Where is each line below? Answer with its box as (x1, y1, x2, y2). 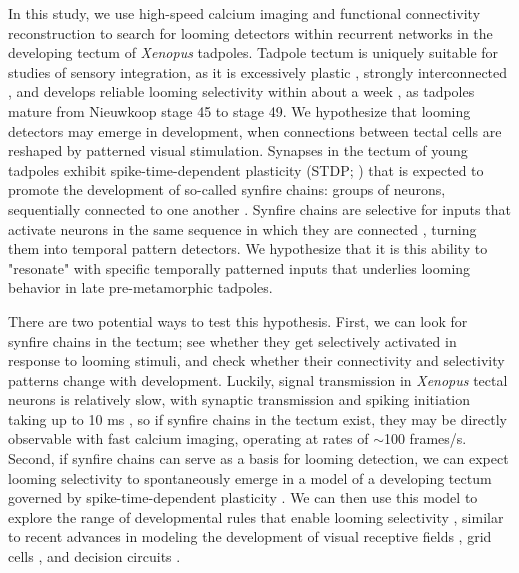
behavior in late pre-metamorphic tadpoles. (8, 277, 273, 298)
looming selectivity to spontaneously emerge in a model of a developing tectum (8, 467, 492, 488)
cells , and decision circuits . (8, 546, 181, 567)
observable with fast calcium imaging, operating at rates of (8, 428, 369, 449)
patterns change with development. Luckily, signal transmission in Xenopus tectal (8, 369, 508, 390)
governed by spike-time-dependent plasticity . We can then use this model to (8, 487, 478, 508)
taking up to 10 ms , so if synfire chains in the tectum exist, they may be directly (8, 408, 507, 429)
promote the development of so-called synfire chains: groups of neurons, (8, 179, 446, 200)
